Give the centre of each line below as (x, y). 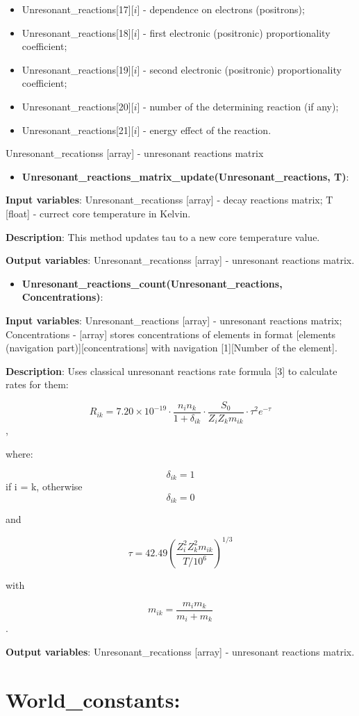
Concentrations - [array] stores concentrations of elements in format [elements (171, 334)
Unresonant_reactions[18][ (78, 32)
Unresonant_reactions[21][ (78, 130)
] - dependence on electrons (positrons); (221, 9)
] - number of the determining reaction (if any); (238, 106)
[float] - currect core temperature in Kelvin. (98, 213)
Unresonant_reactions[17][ (78, 9)
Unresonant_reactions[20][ (78, 106)
